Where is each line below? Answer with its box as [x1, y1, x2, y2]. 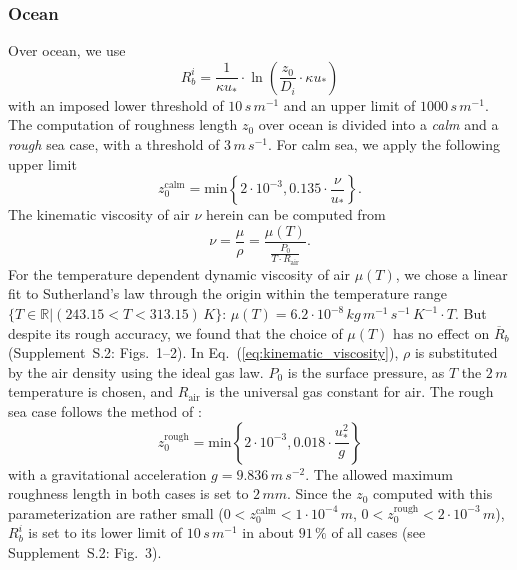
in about [242, 522, 295, 543]
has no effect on [393, 322, 490, 343]
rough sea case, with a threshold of [8, 134, 220, 154]
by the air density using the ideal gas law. [8, 361, 264, 382]
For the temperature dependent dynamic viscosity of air [8, 263, 350, 284]
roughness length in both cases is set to [8, 483, 249, 504]
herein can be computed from [206, 204, 386, 225]
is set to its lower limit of [28, 522, 183, 543]
